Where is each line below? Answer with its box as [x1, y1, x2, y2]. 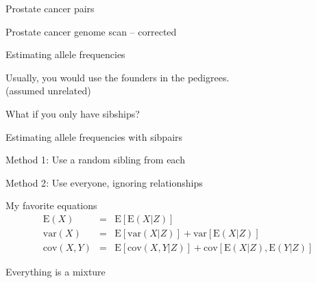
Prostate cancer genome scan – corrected [5, 24, 177, 38]
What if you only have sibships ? [5, 106, 140, 120]
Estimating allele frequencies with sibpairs [5, 129, 183, 144]
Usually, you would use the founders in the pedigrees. [5, 70, 230, 84]
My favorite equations [5, 198, 97, 213]
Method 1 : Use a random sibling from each [5, 152, 185, 167]
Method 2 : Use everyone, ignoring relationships [5, 175, 203, 189]
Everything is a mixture [5, 265, 106, 279]
